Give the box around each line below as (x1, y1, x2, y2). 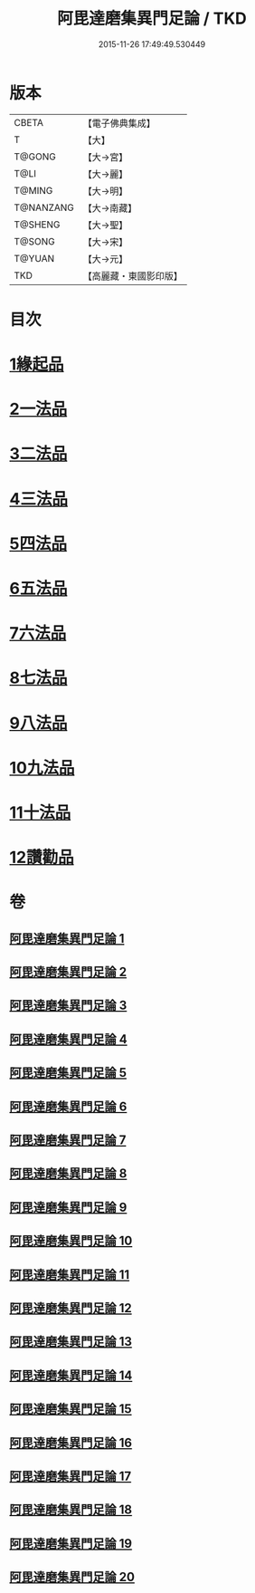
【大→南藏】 (82, 201, 137, 214)
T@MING (14, 184, 53, 197)
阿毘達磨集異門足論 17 (9, 1468, 132, 1483)
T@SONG (14, 235, 56, 247)
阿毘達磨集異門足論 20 (9, 1569, 136, 1585)
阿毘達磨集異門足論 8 (9, 1166, 127, 1182)
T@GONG (14, 150, 56, 163)
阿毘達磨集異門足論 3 (9, 998, 127, 1013)
